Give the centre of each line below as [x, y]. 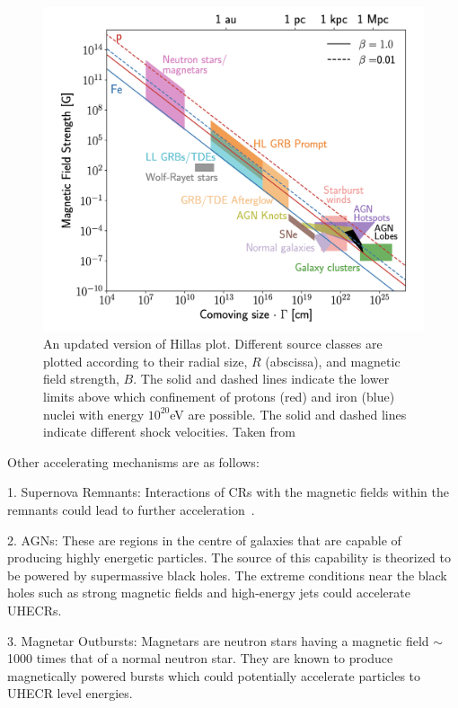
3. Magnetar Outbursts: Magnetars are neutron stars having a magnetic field [218, 640]
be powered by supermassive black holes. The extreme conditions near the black [227, 575]
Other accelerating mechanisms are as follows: [133, 461]
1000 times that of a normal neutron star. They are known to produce [200, 658]
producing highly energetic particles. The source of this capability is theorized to [229, 558]
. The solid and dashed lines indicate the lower [261, 379]
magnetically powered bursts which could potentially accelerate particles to [214, 675]
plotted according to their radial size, [145, 361]
